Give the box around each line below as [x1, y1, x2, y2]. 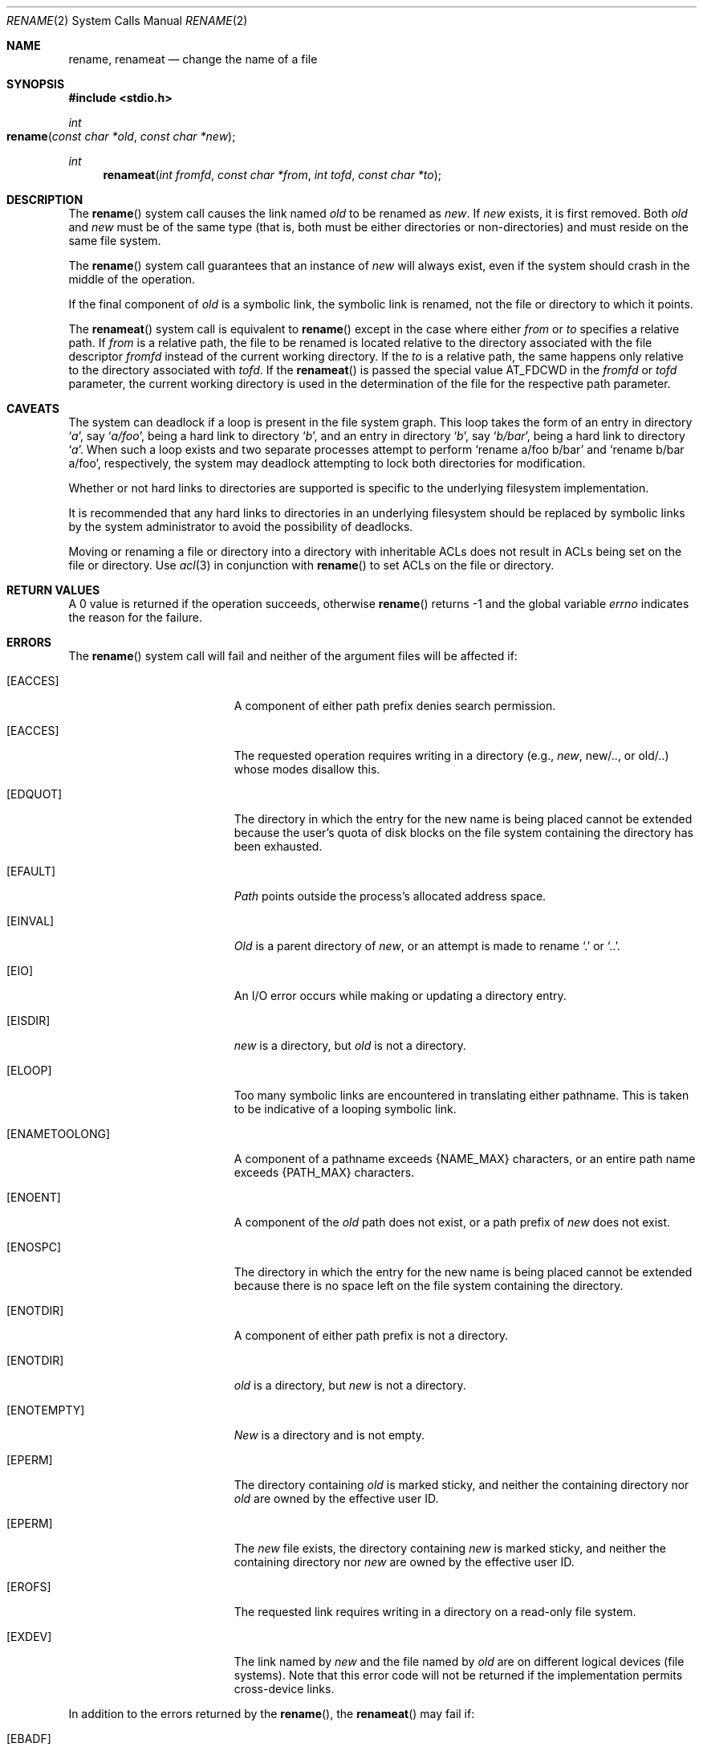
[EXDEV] [6, 1630, 52, 1643]
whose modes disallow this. [234, 762, 380, 776]
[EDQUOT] [6, 787, 63, 801]
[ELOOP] [6, 1063, 52, 1077]
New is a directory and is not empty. [234, 1428, 425, 1442]
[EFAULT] [6, 864, 56, 878]
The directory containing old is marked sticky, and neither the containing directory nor [234, 1478, 689, 1492]
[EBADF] [6, 1732, 51, 1745]
